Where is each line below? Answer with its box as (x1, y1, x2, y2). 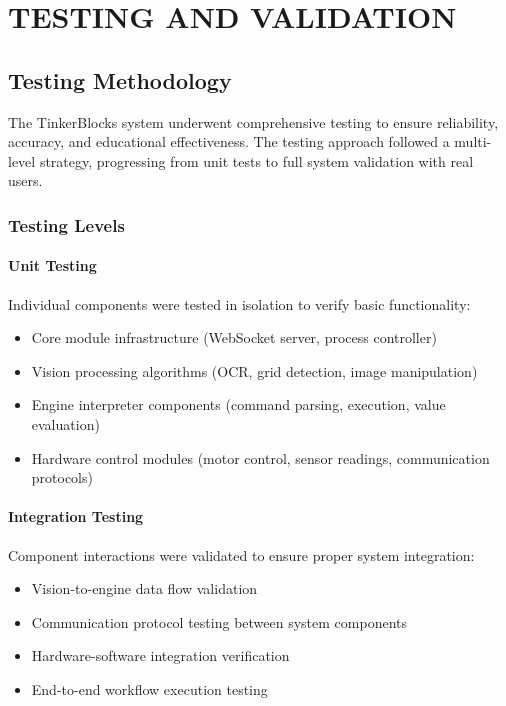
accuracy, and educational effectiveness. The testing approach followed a (8, 131, 450, 152)
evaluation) (31, 413, 100, 434)
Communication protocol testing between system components (31, 611, 407, 632)
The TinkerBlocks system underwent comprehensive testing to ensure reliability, (8, 111, 499, 132)
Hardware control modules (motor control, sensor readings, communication (31, 447, 490, 468)
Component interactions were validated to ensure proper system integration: (8, 544, 475, 565)
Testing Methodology (8, 64, 232, 95)
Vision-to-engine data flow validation (31, 578, 258, 599)
